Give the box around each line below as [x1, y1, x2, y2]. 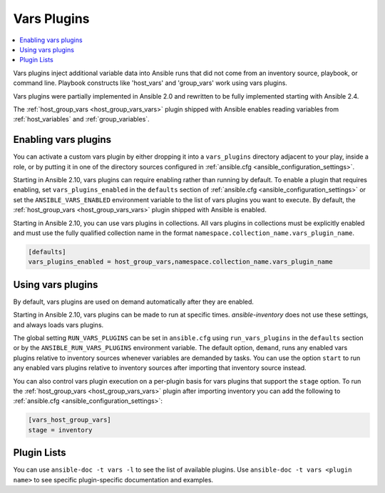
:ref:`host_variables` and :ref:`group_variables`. [13, 115, 150, 124]
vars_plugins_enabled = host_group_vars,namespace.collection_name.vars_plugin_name [28, 258, 333, 266]
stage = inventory [28, 426, 93, 434]
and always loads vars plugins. [13, 320, 104, 329]
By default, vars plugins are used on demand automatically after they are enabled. [13, 297, 255, 306]
